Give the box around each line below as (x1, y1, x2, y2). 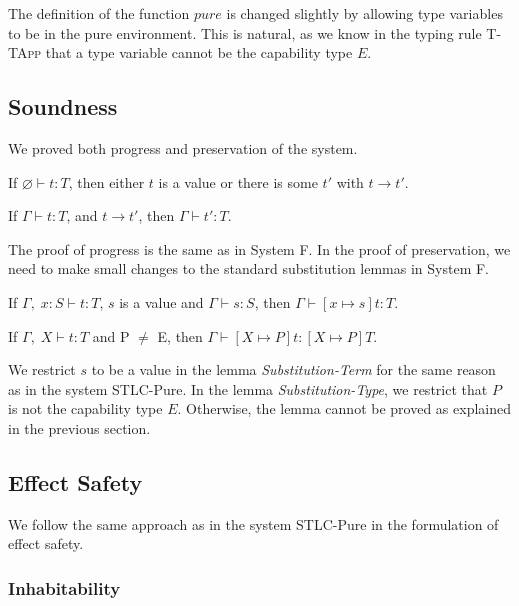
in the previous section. (8, 417, 151, 438)
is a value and (119, 291, 204, 312)
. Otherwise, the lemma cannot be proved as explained (177, 398, 511, 419)
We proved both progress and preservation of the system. (8, 137, 358, 158)
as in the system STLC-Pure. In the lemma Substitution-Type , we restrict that (8, 378, 488, 399)
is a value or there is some (158, 171, 318, 192)
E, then (157, 325, 203, 346)
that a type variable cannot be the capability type (45, 42, 353, 63)
